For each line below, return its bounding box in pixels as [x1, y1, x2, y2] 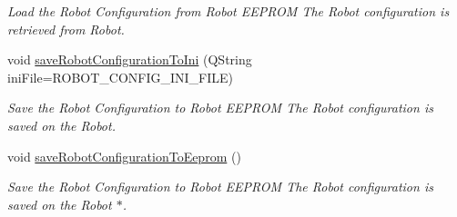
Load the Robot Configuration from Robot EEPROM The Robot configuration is [7, 2, 450, 20]
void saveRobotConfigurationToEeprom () [7, 146, 241, 165]
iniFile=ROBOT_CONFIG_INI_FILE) [7, 67, 234, 86]
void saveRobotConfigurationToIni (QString [7, 50, 252, 69]
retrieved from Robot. [7, 19, 125, 38]
